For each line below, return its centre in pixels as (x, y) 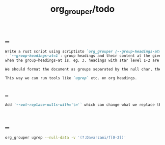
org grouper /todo (82, 10)
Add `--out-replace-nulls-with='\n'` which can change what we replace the (84, 105)
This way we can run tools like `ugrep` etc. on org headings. (71, 78)
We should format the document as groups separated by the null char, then (84, 70)
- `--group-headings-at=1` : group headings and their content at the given (84, 56)
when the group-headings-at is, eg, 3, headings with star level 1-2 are (82, 60)
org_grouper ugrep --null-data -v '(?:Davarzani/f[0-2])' (66, 137)
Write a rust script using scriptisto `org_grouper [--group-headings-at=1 (84, 51)
